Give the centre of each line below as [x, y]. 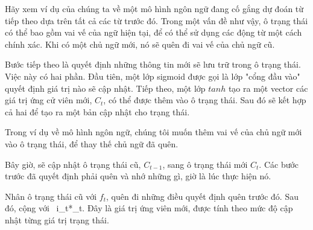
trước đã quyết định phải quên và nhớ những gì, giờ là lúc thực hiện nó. [138, 176]
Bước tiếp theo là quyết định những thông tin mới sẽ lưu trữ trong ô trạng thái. [153, 64]
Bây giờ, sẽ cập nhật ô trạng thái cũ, [73, 164]
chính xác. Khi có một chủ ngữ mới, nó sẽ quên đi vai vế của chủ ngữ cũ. [140, 44]
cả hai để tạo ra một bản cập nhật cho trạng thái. [97, 111]
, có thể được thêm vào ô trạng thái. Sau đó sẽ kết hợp [205, 100]
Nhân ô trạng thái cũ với [51, 196]
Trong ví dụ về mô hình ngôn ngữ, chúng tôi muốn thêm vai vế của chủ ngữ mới [153, 132]
